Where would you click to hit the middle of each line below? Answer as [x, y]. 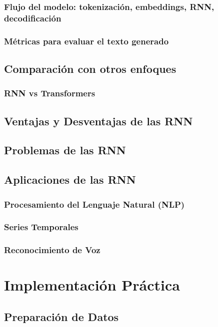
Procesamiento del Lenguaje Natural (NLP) [94, 204]
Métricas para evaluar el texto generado [86, 41]
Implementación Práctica [92, 285]
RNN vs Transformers [50, 93]
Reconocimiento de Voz [52, 250]
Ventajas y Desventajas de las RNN [98, 121]
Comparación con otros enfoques [90, 68]
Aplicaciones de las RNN [70, 179]
